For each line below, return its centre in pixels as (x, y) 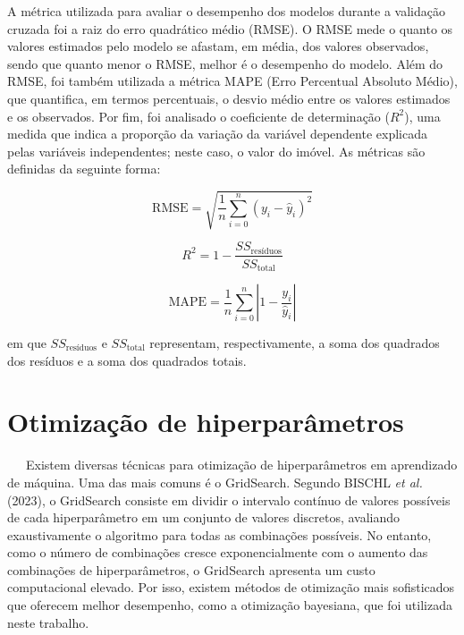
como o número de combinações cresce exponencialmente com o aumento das (218, 552)
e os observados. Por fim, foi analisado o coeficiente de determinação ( (198, 116)
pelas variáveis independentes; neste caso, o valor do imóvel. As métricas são (216, 151)
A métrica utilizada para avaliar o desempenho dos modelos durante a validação (226, 11)
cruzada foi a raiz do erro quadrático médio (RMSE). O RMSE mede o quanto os (230, 28)
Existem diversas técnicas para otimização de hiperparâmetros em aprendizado (241, 465)
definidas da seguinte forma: (84, 169)
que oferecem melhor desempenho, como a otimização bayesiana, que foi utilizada (230, 605)
